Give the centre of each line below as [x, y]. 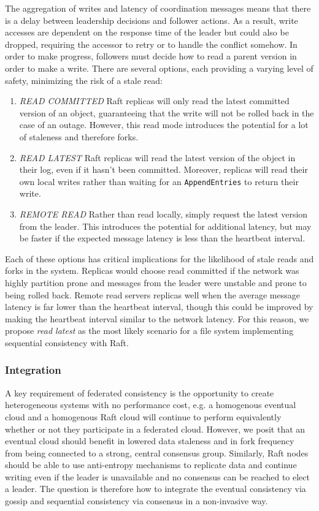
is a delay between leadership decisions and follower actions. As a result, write [152, 20]
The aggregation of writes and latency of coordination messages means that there [158, 8]
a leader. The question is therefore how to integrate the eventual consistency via [156, 489]
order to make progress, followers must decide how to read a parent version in [151, 56]
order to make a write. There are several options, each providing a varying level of [159, 68]
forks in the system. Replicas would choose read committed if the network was [152, 271]
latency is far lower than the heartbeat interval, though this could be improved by [159, 307]
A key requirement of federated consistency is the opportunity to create [140, 392]
